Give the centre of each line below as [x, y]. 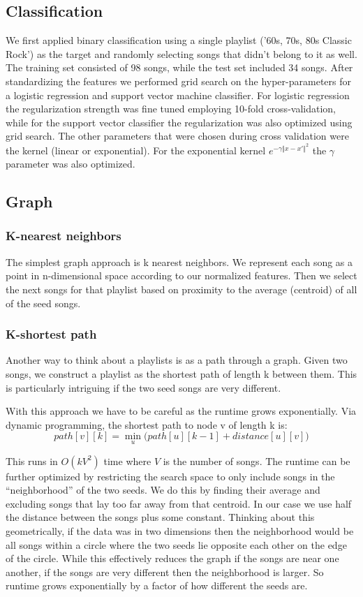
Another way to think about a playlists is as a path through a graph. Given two [177, 360]
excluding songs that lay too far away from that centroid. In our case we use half [179, 503]
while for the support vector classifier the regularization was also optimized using [179, 122]
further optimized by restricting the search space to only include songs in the [170, 476]
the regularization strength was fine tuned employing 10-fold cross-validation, [171, 109]
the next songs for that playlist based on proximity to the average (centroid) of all [181, 289]
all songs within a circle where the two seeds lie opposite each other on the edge [176, 544]
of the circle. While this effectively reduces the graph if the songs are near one [172, 558]
